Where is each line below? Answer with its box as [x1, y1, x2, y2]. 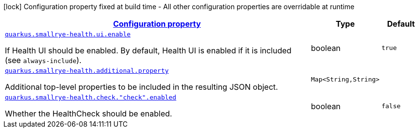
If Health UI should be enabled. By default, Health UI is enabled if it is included [5, 46, 291, 55]
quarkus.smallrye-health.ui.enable [5, 31, 131, 38]
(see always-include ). [5, 55, 82, 65]
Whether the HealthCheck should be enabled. [5, 109, 172, 118]
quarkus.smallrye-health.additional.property [5, 67, 169, 74]
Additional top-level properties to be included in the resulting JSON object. [5, 82, 278, 92]
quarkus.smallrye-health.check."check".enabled [5, 94, 177, 101]
